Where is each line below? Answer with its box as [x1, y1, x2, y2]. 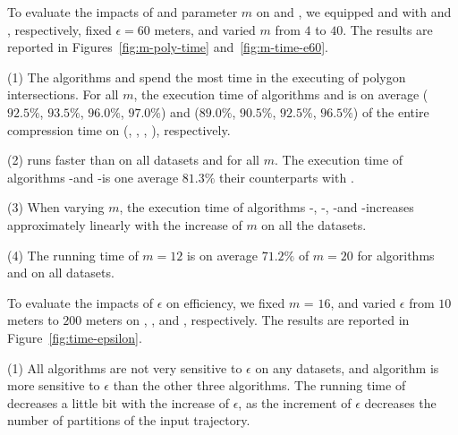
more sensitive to [7, 376, 100, 395]
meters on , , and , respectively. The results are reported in [85, 311, 410, 329]
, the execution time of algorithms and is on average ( [133, 85, 428, 104]
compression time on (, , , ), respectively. [7, 120, 231, 139]
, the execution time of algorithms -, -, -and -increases [119, 198, 414, 217]
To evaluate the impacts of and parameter [7, 3, 238, 21]
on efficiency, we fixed [166, 293, 285, 311]
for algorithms [357, 245, 435, 264]
